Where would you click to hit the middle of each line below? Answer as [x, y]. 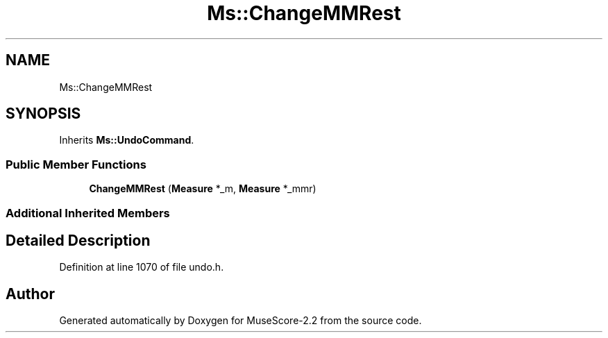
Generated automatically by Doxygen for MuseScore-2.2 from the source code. [240, 321]
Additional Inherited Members [88, 213]
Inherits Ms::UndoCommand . [127, 140]
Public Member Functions [76, 164]
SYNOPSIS [43, 114]
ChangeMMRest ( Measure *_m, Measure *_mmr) [203, 189]
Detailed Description [78, 240]
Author [30, 294]
